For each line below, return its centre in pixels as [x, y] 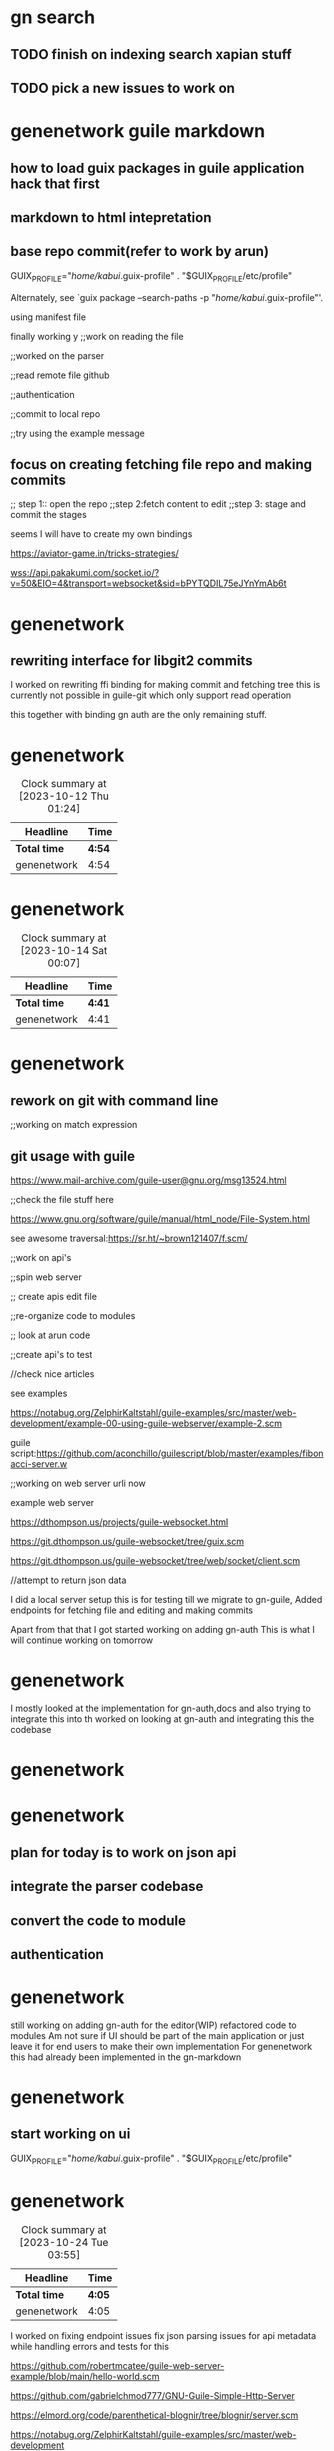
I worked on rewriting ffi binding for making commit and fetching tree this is [165, 685]
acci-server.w [39, 1464]
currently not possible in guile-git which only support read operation [151, 695]
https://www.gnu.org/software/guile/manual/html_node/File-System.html [160, 1219]
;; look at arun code [50, 1335]
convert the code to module [98, 1920]
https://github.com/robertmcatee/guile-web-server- [117, 2365]
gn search [53, 17]
